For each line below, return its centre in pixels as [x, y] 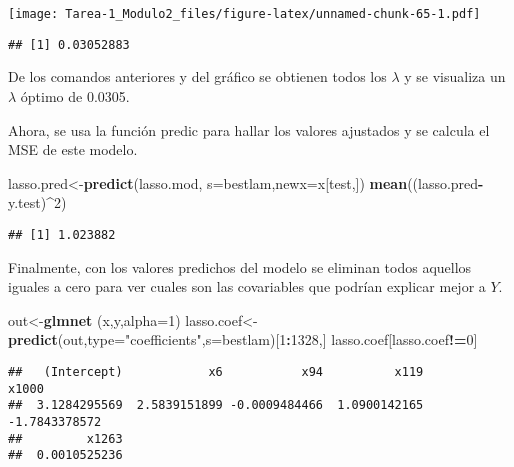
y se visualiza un [455, 76]
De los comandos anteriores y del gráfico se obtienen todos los [197, 76]
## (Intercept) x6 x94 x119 [216, 371]
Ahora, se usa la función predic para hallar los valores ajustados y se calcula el [249, 129]
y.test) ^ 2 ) [37, 202]
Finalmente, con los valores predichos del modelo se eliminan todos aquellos [240, 266]
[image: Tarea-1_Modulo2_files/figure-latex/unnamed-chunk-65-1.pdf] [244, 14]
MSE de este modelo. [73, 149]
